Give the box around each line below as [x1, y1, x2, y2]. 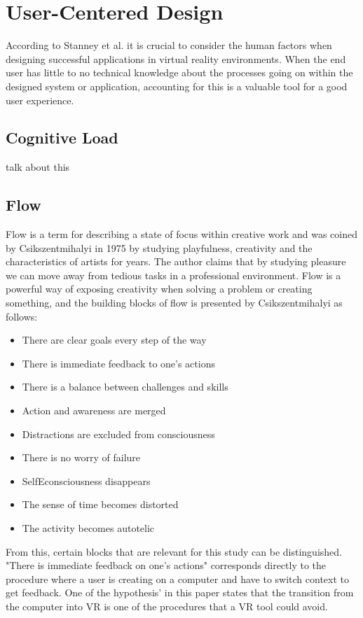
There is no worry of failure [22, 450, 141, 465]
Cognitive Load [6, 127, 118, 148]
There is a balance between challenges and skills [22, 379, 228, 394]
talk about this [6, 160, 70, 174]
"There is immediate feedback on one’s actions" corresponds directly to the [6, 558, 327, 573]
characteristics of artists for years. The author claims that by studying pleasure [6, 254, 346, 269]
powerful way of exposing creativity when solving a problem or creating [6, 281, 313, 296]
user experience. [6, 92, 74, 107]
